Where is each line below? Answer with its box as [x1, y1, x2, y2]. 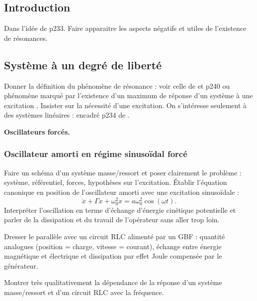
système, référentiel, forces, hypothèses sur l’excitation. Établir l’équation [4, 177, 227, 187]
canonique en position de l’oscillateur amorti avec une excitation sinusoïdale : [4, 186, 239, 197]
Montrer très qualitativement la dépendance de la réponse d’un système [4, 277, 222, 288]
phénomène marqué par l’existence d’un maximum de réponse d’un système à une [4, 90, 253, 101]
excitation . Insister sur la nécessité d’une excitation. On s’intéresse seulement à [4, 100, 247, 110]
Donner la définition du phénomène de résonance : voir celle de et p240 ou [4, 80, 230, 91]
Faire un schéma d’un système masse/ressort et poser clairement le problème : [4, 167, 242, 177]
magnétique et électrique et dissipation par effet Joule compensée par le [4, 251, 222, 261]
